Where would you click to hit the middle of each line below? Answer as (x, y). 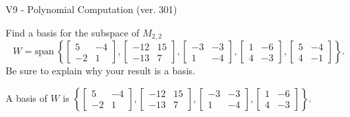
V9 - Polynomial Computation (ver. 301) (91, 9)
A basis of (26, 97)
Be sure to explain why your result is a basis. (101, 71)
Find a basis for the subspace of (73, 32)
